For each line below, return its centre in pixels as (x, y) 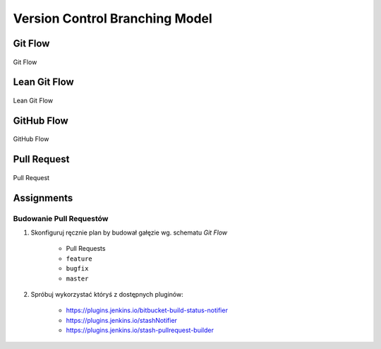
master (77, 278)
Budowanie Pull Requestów (61, 218)
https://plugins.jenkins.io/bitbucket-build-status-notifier (147, 310)
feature (79, 259)
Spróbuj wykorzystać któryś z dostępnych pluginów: (107, 294)
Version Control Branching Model (113, 18)
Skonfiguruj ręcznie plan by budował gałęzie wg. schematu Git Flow (129, 232)
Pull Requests (86, 249)
